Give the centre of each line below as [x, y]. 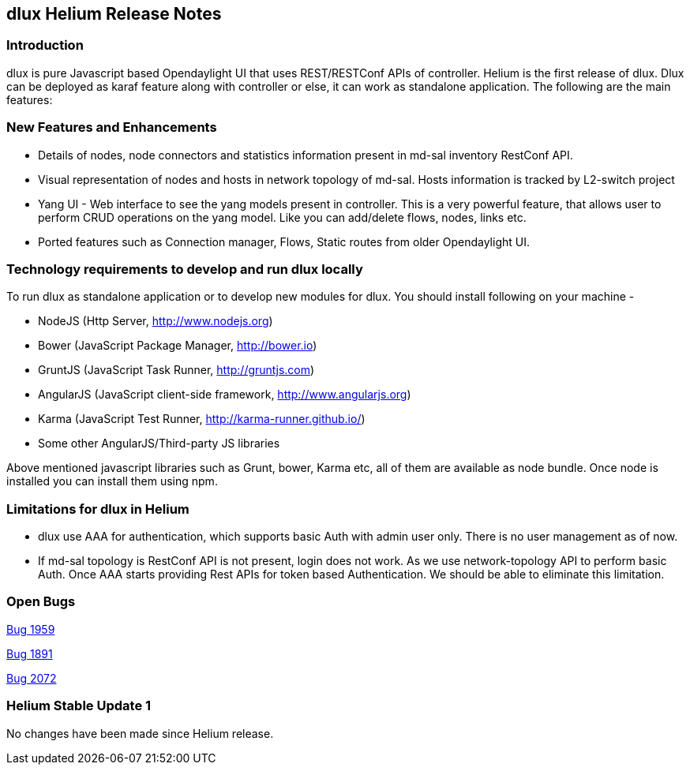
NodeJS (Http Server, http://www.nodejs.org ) [156, 321]
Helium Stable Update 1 [79, 706]
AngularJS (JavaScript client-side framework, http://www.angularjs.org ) [225, 395]
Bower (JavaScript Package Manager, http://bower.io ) [178, 346]
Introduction [45, 45]
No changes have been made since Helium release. [140, 733]
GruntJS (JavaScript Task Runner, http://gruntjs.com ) [176, 370]
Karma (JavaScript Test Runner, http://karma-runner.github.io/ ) [202, 419]
